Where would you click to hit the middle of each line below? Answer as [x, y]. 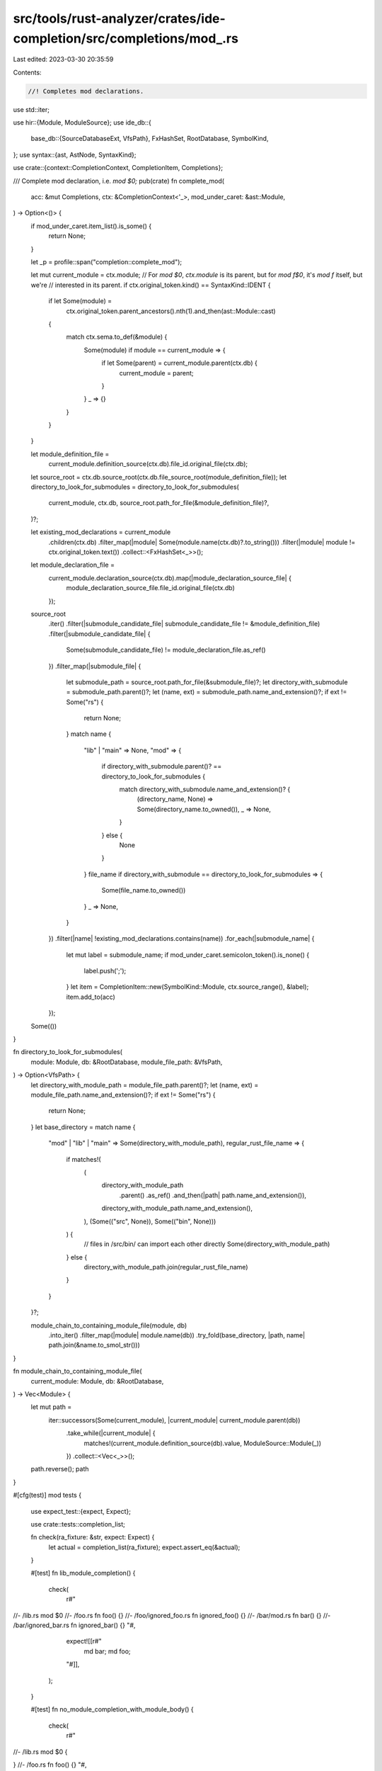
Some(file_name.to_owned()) [144, 890]
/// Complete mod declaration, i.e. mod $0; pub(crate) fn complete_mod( [119, 181]
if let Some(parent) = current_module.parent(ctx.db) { [179, 363]
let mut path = [51, 1407]
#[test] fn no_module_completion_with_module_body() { [112, 1709]
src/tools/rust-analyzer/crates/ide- [119, 18]
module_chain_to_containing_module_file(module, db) [109, 1325]
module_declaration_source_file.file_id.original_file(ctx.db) [150, 588]
